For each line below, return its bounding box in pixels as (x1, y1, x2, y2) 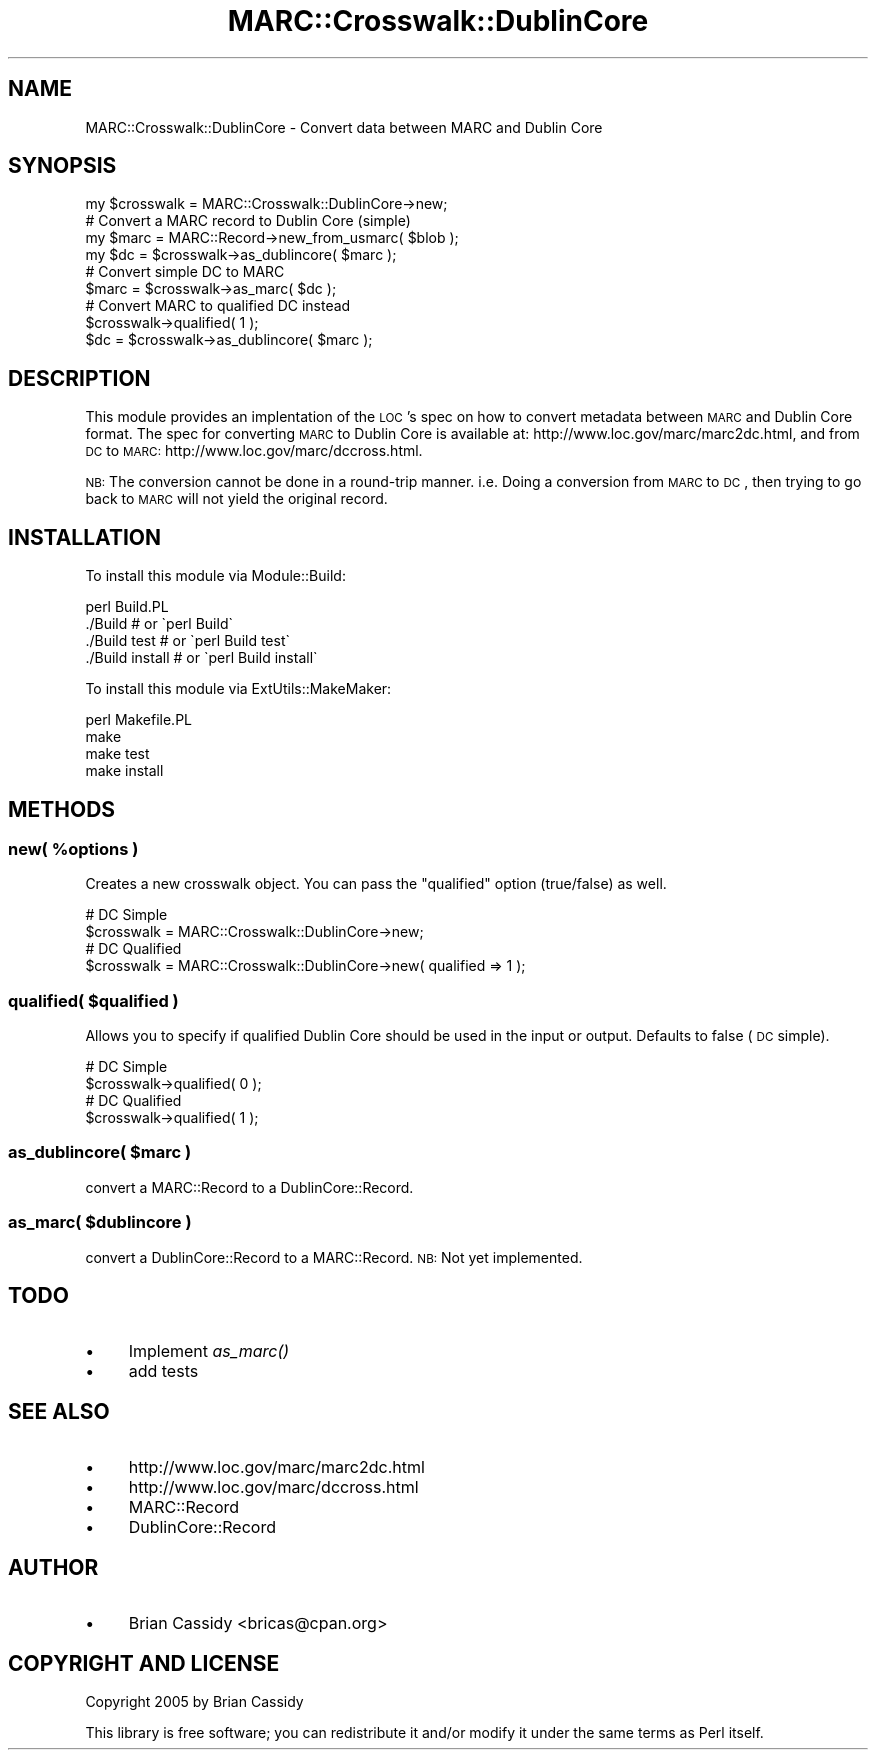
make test (85, 745, 150, 763)
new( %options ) (8, 838, 139, 859)
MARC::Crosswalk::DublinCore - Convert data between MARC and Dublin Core (85, 118, 603, 136)
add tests (128, 1361, 199, 1382)
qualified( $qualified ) (8, 990, 179, 1011)
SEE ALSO (8, 1398, 110, 1424)
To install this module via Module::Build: (85, 567, 346, 585)
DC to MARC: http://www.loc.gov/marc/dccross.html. (85, 442, 423, 460)
